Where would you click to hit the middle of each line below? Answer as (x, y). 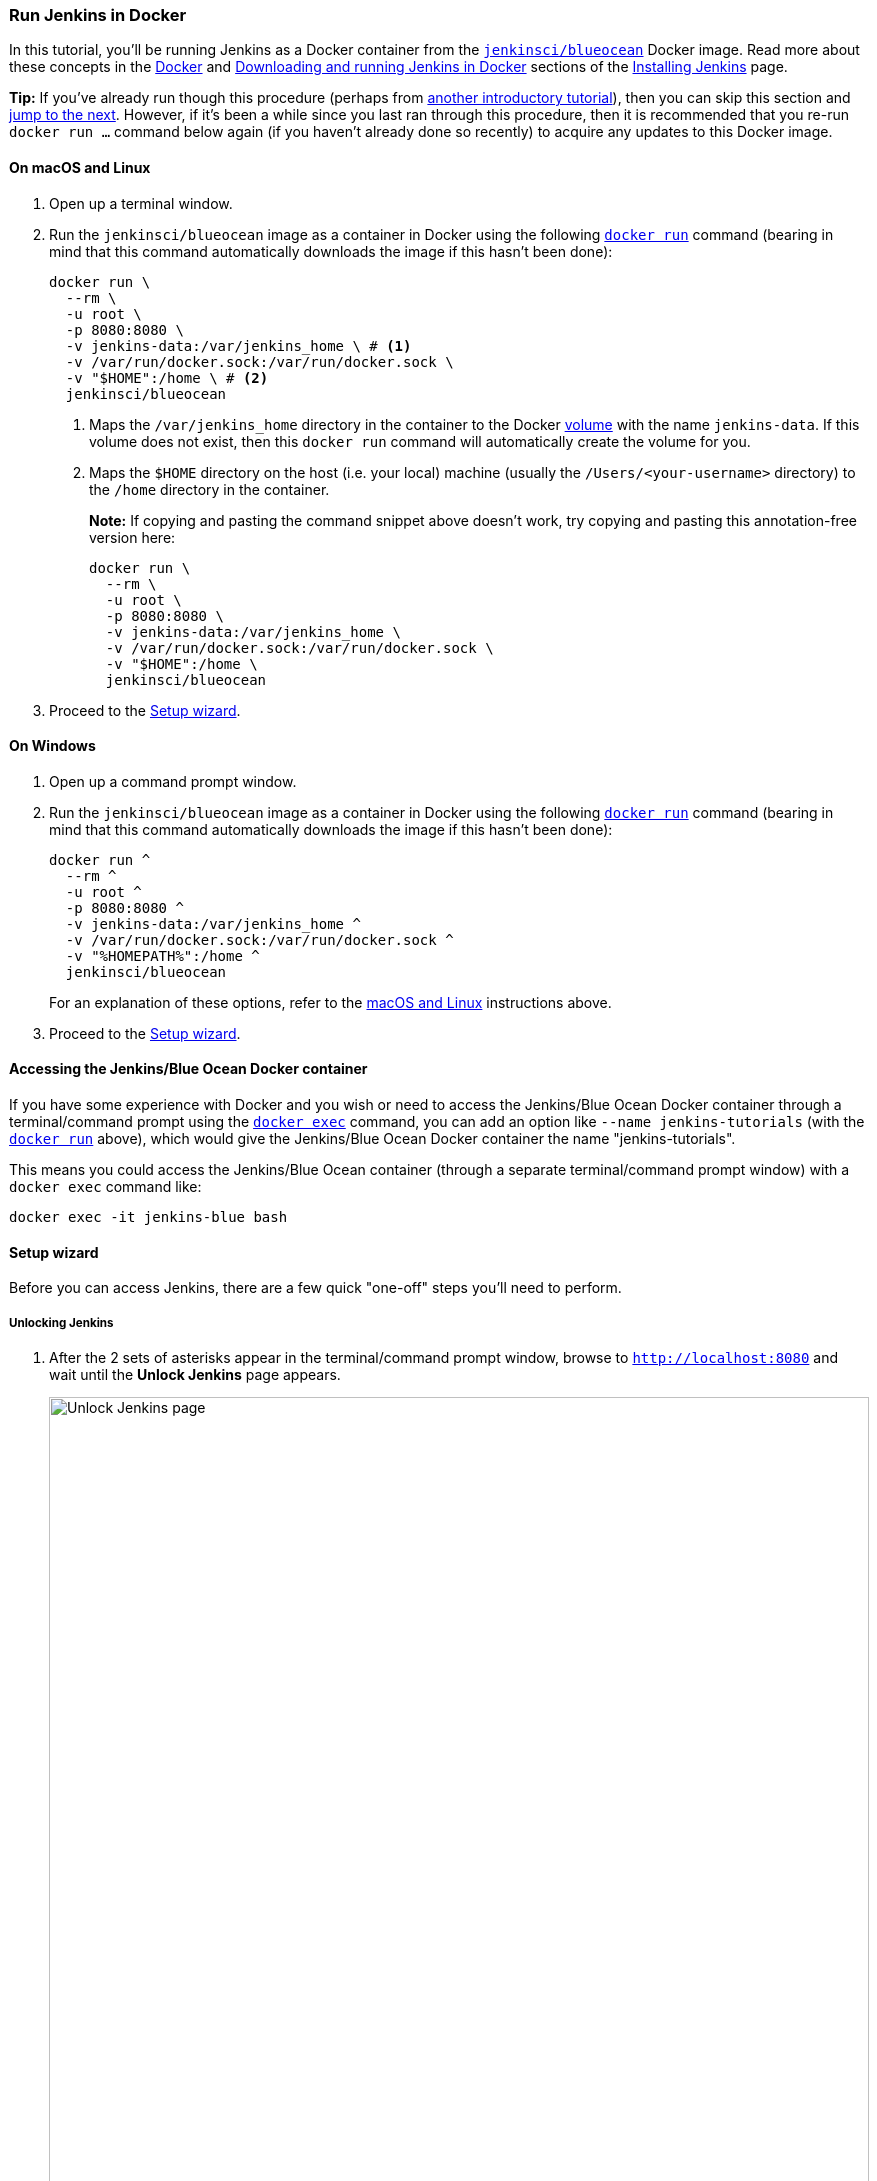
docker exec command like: (105, 1187)
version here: (132, 537)
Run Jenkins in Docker (98, 15)
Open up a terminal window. (141, 203)
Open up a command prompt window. (173, 781)
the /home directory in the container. (209, 489)
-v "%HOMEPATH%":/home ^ (162, 955)
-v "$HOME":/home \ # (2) (167, 377)
